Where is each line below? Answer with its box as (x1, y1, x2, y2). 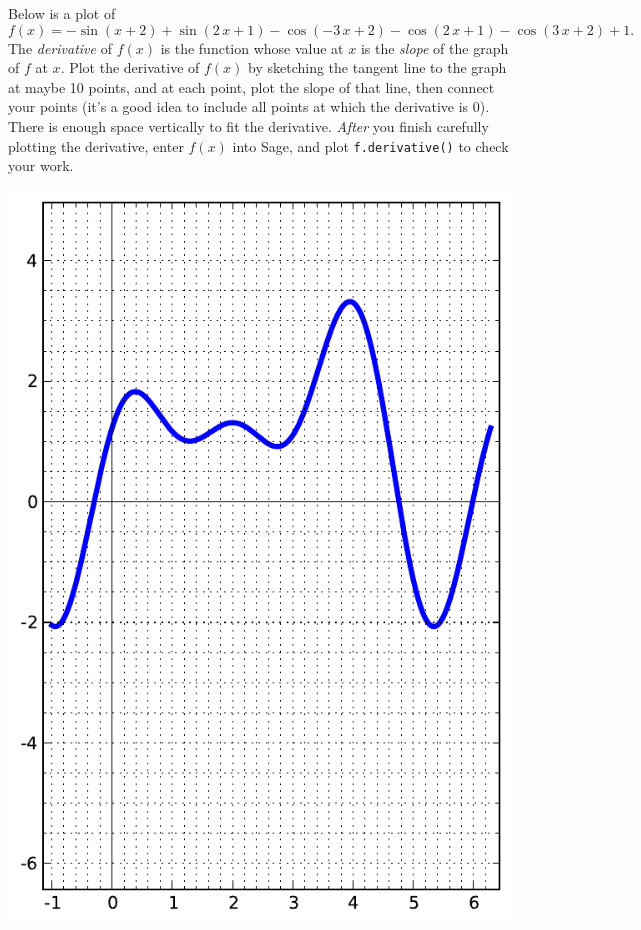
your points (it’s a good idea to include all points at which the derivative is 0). (8, 96, 490, 117)
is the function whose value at (160, 37, 344, 58)
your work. (8, 155, 74, 176)
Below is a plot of (8, 3, 116, 23)
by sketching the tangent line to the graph (248, 57, 507, 78)
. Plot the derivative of (60, 57, 200, 78)
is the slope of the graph (360, 37, 509, 58)
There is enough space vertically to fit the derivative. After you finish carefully (8, 115, 489, 136)
